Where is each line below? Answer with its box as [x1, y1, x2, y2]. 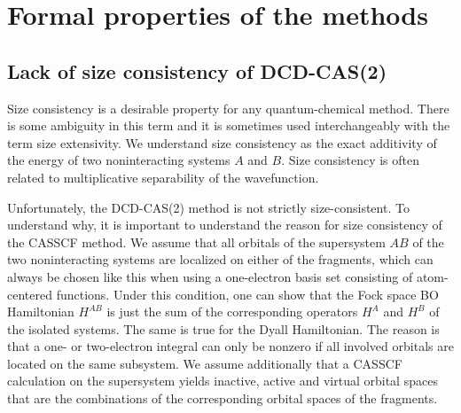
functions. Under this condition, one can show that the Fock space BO [56, 284, 439, 303]
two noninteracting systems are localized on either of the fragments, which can [7, 250, 434, 269]
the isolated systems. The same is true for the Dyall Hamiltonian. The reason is [7, 319, 440, 338]
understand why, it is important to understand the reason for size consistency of [7, 215, 442, 234]
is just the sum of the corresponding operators [106, 302, 358, 321]
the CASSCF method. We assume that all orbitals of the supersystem [7, 232, 386, 251]
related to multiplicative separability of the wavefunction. [7, 168, 319, 186]
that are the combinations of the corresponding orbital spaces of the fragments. [7, 389, 438, 408]
